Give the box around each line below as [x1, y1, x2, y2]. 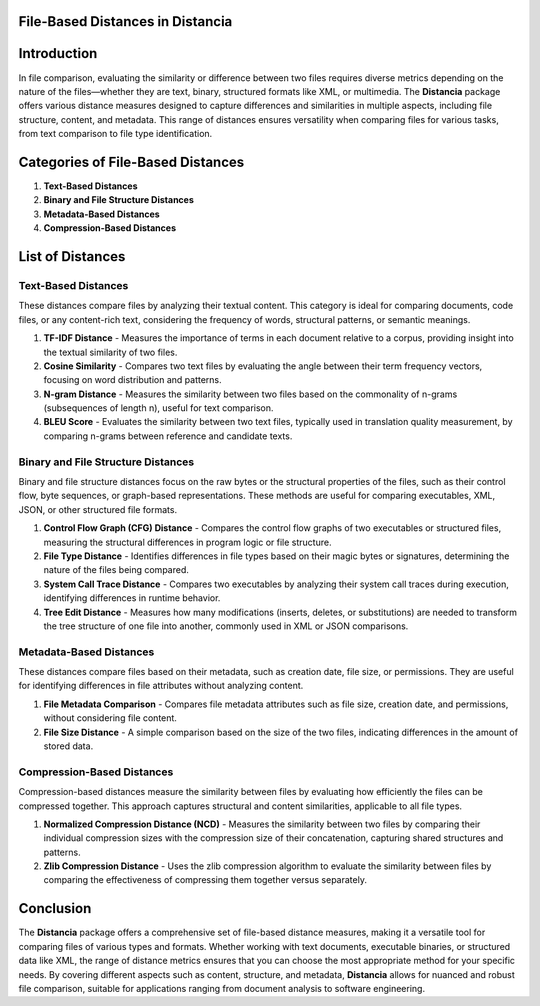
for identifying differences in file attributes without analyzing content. [18, 680, 304, 692]
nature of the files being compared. [43, 564, 190, 576]
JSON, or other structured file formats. [18, 503, 178, 515]
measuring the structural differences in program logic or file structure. [43, 536, 332, 548]
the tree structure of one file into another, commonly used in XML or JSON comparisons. [43, 620, 409, 632]
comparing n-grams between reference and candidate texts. [43, 430, 293, 442]
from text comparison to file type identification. [18, 128, 213, 140]
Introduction [18, 45, 98, 62]
